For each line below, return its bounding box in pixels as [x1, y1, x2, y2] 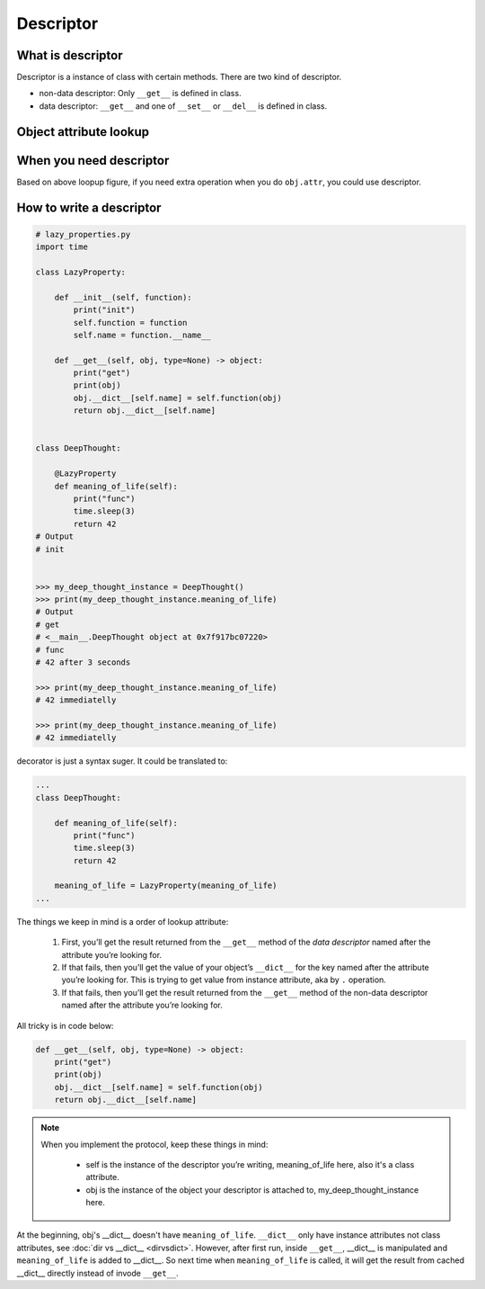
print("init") [73, 305, 136, 315]
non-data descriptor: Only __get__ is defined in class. [39, 88, 242, 99]
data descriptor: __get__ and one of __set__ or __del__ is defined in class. [39, 100, 328, 112]
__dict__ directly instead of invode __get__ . [16, 1267, 179, 1278]
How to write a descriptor [16, 200, 162, 215]
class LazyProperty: [35, 266, 126, 277]
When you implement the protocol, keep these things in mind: [40, 1139, 269, 1150]
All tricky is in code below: [16, 1020, 114, 1031]
